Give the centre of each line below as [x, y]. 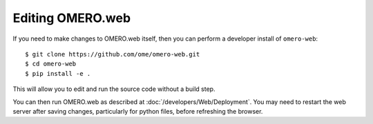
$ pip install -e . [58, 73]
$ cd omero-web [51, 64]
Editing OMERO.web [72, 18]
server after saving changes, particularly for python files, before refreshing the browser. [138, 111]
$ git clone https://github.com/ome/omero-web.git [113, 54]
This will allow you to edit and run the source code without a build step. [114, 89]
